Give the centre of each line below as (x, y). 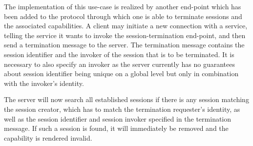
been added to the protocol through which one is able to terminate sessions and (123, 16)
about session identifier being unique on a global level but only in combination (121, 73)
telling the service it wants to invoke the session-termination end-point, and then (125, 35)
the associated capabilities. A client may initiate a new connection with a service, (126, 26)
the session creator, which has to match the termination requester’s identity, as (122, 109)
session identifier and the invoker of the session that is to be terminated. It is (119, 54)
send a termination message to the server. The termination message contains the (124, 45)
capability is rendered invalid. (48, 137)
